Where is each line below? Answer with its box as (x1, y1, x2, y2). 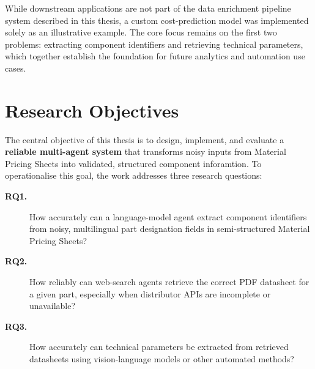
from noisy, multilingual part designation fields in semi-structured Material (29, 222, 310, 235)
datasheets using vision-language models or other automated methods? (29, 352, 294, 365)
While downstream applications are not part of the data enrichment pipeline (5, 2, 291, 14)
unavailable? (29, 299, 76, 312)
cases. (5, 61, 26, 74)
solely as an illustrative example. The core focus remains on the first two (5, 26, 277, 39)
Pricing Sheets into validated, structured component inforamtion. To (5, 157, 262, 170)
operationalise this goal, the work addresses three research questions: (5, 169, 262, 182)
